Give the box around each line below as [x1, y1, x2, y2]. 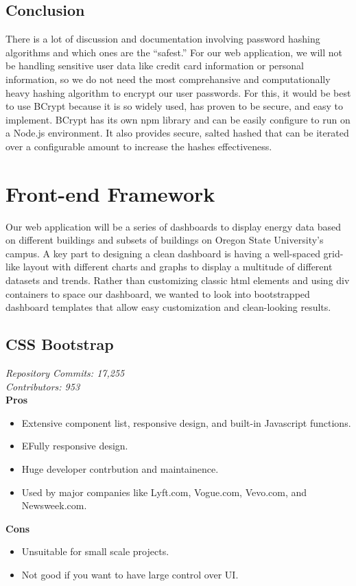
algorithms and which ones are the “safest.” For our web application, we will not [5, 45, 343, 59]
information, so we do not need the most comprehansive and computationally [5, 71, 331, 86]
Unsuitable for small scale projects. [21, 544, 169, 559]
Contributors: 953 [5, 379, 80, 393]
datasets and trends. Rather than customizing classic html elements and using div [5, 273, 350, 288]
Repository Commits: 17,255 [5, 366, 125, 380]
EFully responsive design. [21, 438, 128, 453]
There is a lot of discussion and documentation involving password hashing [5, 32, 320, 46]
